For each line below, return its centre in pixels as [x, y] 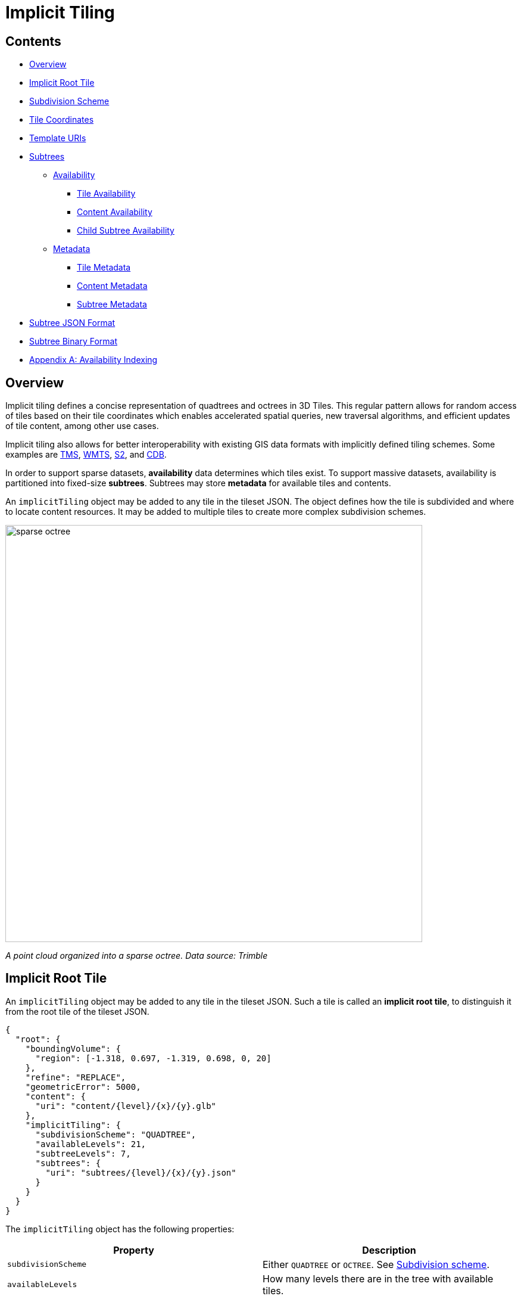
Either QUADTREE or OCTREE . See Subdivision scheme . [376, 1264]
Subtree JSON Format [72, 323]
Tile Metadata [104, 268]
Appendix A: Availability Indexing [93, 360]
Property [134, 1250]
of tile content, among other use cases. [82, 426]
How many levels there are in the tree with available [378, 1278]
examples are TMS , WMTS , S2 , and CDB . [86, 455]
